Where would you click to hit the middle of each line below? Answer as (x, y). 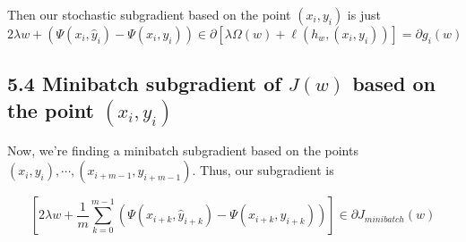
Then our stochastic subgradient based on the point (149, 14)
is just (364, 14)
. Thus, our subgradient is (263, 170)
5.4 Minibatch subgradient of (144, 83)
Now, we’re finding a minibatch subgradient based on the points (183, 150)
